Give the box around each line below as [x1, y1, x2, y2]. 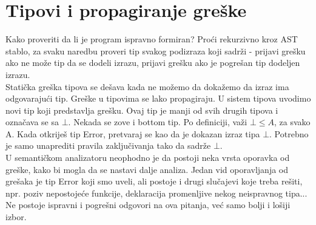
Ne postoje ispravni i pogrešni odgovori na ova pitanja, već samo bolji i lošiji [5, 198, 291, 211]
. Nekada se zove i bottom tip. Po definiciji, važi [68, 116, 247, 128]
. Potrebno [269, 127, 309, 140]
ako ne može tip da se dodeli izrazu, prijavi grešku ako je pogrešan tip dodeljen [5, 56, 300, 69]
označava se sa [5, 116, 59, 128]
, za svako [274, 116, 311, 128]
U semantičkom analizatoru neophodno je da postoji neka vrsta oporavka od [5, 151, 290, 164]
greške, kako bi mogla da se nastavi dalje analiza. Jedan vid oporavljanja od [5, 163, 289, 175]
